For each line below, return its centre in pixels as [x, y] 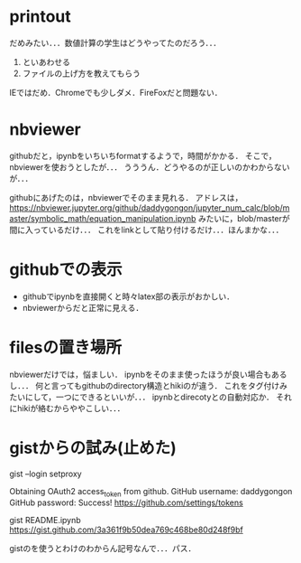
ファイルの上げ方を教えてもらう [82, 73]
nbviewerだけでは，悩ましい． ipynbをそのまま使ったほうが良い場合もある [148, 374]
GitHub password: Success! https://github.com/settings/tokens [126, 502]
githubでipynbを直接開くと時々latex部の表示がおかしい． [128, 296]
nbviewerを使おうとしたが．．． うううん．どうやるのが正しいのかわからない [150, 167]
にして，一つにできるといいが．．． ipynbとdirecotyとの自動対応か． [150, 397]
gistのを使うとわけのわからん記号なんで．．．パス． [103, 549]
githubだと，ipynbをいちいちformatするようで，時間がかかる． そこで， [143, 155]
